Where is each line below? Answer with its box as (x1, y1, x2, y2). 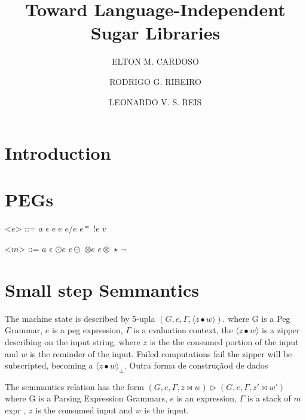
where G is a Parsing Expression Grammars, (5, 392, 167, 404)
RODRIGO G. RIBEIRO (109, 75, 201, 87)
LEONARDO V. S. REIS (109, 95, 202, 108)
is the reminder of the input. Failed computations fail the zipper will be (29, 347, 292, 360)
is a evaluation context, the (133, 324, 233, 336)
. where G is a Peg (222, 312, 290, 324)
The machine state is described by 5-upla (5, 312, 155, 324)
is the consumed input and (35, 404, 133, 416)
